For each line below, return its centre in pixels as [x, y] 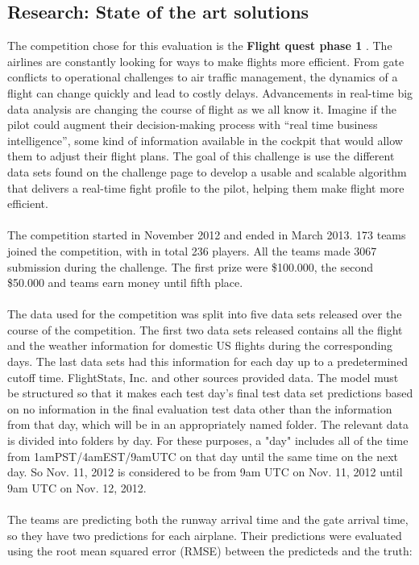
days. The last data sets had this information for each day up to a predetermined [208, 361]
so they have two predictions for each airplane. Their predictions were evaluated [205, 535]
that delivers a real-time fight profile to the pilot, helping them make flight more [206, 187]
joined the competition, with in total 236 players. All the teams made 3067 [192, 250]
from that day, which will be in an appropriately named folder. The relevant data [208, 424]
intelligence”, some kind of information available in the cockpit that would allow [205, 140]
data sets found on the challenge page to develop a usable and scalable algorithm [207, 171]
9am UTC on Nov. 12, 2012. [77, 487]
